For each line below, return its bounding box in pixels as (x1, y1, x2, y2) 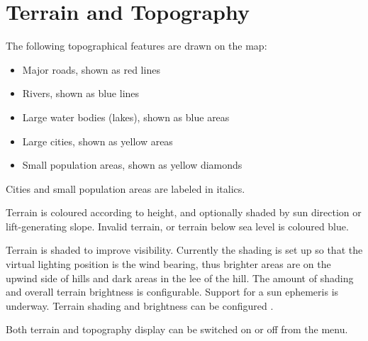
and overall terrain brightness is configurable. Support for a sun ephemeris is (6, 284, 339, 299)
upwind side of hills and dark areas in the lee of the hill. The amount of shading (6, 270, 354, 285)
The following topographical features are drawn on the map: (6, 38, 267, 53)
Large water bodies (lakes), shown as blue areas (22, 109, 230, 124)
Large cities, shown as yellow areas (22, 133, 173, 148)
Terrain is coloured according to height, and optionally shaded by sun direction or (6, 205, 362, 220)
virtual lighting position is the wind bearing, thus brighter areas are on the (6, 257, 331, 272)
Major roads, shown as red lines (22, 62, 160, 77)
